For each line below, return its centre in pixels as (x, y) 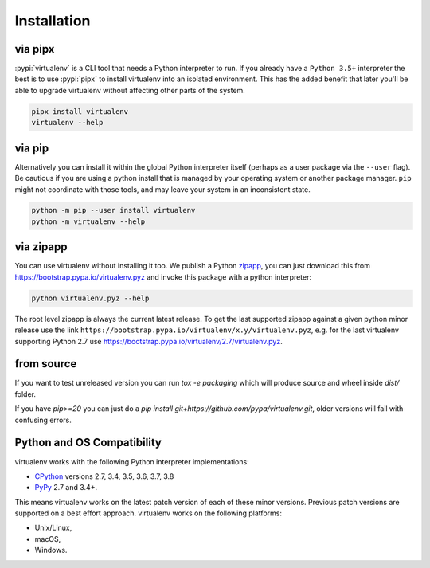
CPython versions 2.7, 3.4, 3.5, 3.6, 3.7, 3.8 (104, 476)
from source (46, 364)
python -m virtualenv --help (88, 221)
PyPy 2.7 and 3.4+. (66, 488)
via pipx (35, 49)
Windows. (51, 550)
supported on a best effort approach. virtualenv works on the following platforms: (149, 513)
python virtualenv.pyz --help (90, 298)
